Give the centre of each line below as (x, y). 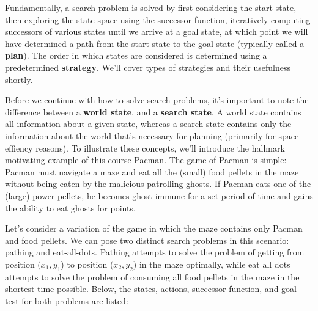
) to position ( (87, 264)
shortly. (19, 79)
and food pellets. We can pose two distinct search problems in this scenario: (147, 240)
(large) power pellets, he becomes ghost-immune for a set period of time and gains (159, 195)
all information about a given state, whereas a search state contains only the (148, 124)
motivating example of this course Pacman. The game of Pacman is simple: (146, 160)
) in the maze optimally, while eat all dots (212, 264)
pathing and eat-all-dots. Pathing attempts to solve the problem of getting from (155, 252)
